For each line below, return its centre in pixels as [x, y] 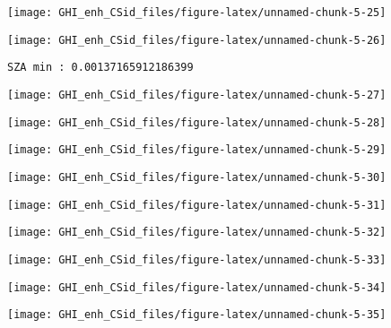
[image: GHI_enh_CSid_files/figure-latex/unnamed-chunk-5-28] [197, 122]
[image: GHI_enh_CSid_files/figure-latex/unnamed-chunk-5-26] [197, 40]
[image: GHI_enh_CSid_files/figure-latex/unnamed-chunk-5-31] [197, 205]
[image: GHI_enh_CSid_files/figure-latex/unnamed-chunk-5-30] [197, 177]
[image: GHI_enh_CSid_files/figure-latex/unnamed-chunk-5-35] [197, 315]
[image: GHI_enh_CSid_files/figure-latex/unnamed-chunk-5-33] [197, 259]
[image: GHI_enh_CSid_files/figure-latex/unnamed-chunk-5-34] [197, 287]
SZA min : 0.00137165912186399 [100, 68]
